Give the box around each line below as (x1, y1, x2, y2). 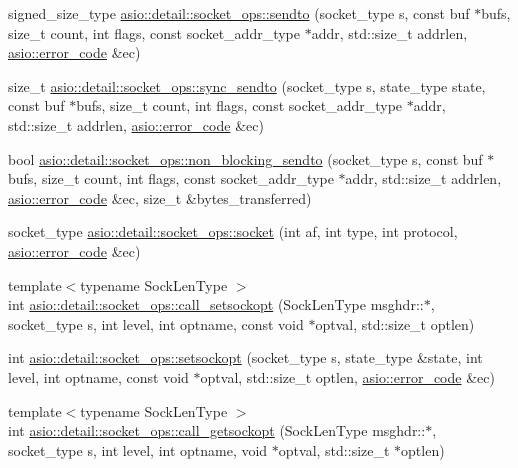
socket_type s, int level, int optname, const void (8, 313, 304, 334)
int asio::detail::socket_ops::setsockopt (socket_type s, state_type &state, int (8, 347, 483, 368)
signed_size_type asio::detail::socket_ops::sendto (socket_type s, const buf (8, 3, 470, 23)
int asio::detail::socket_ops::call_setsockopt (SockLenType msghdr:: (8, 294, 424, 315)
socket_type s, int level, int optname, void (8, 439, 268, 460)
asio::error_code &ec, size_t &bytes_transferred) (8, 187, 312, 208)
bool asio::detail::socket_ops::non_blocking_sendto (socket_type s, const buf (8, 148, 483, 169)
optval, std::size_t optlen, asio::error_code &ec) (200, 366, 495, 387)
